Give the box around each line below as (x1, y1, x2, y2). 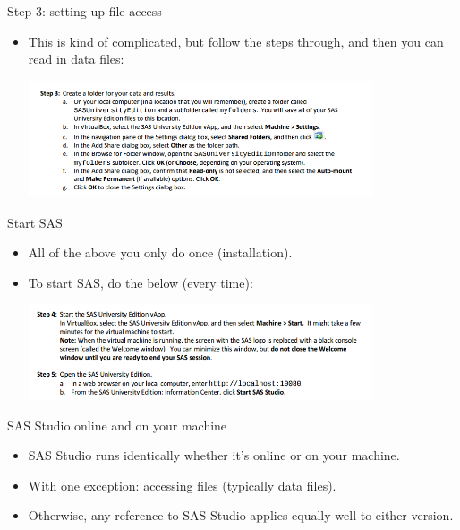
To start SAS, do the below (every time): (28, 273, 253, 291)
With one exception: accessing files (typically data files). (28, 475, 336, 494)
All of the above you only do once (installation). (28, 243, 293, 262)
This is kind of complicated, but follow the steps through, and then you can (28, 31, 444, 50)
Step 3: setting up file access (7, 2, 162, 20)
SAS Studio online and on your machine (7, 415, 227, 434)
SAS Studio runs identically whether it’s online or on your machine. (28, 446, 400, 465)
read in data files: (28, 49, 124, 68)
